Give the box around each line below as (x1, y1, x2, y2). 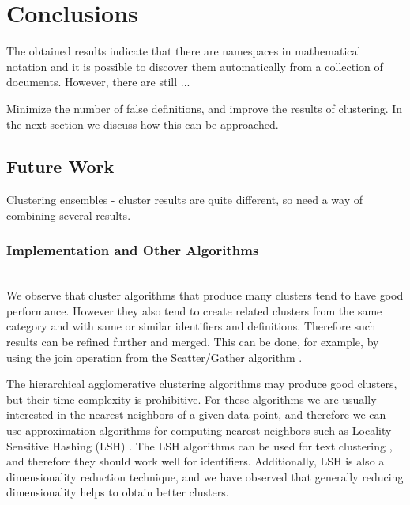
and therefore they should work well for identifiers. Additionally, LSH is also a (6, 453, 385, 469)
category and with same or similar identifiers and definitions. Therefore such (6, 318, 376, 334)
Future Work (6, 154, 115, 179)
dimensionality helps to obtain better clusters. (6, 484, 229, 500)
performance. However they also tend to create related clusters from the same (6, 302, 382, 318)
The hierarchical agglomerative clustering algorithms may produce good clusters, (6, 375, 397, 392)
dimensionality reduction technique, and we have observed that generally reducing (6, 468, 404, 484)
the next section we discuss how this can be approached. (6, 115, 279, 132)
